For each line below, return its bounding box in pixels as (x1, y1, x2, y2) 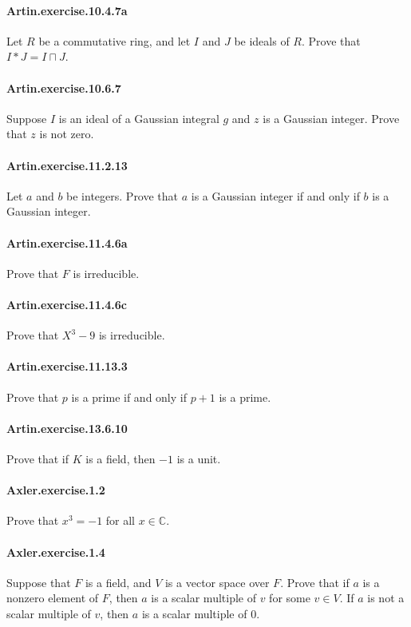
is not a (367, 589, 405, 606)
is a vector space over (164, 573, 270, 590)
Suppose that (6, 573, 71, 590)
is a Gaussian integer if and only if (191, 187, 360, 204)
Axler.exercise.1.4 (6, 543, 105, 560)
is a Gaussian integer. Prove (263, 109, 400, 126)
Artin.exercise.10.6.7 (6, 79, 121, 96)
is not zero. (39, 125, 94, 142)
